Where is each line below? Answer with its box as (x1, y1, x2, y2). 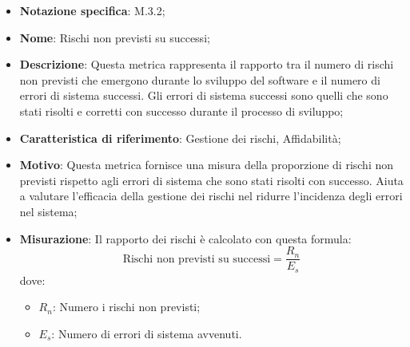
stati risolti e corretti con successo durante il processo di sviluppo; (19, 102, 344, 119)
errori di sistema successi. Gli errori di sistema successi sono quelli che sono (19, 87, 388, 104)
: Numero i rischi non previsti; (52, 298, 201, 315)
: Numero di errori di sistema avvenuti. (51, 325, 242, 341)
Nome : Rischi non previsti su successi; (19, 29, 210, 45)
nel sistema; (19, 203, 78, 219)
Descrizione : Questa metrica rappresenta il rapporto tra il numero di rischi (19, 56, 394, 73)
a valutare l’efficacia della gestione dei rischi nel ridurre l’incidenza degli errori (19, 187, 403, 204)
